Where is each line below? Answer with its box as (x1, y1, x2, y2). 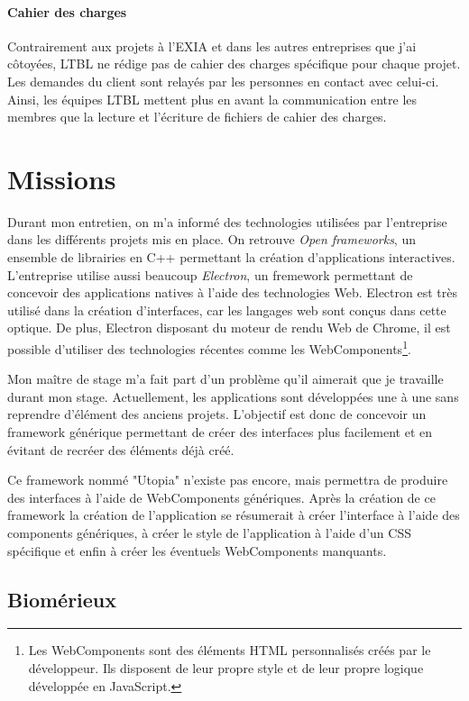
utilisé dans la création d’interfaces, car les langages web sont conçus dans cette (7, 300, 446, 319)
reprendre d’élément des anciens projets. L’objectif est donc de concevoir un (7, 405, 427, 423)
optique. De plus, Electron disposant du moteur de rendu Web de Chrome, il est (7, 318, 451, 337)
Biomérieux (7, 585, 117, 613)
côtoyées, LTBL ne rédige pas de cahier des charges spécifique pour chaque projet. (7, 54, 461, 73)
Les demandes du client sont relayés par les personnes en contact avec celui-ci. (7, 71, 439, 90)
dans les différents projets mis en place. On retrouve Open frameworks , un (7, 230, 416, 249)
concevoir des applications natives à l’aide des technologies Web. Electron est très (7, 283, 457, 302)
